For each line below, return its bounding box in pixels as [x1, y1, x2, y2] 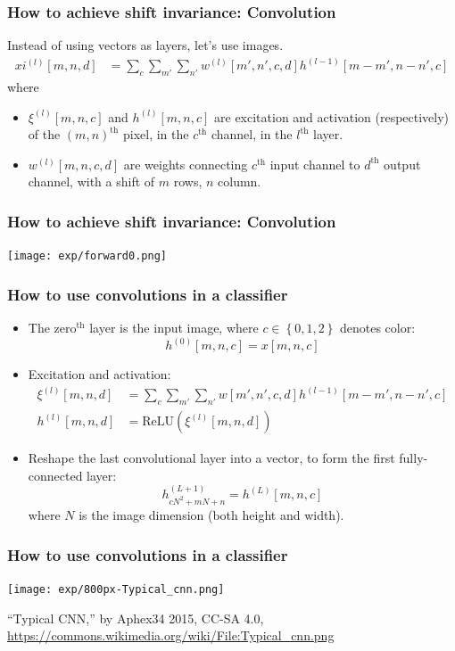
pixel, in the [122, 125, 189, 144]
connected [28, 466, 83, 484]
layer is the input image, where [89, 318, 259, 337]
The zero [28, 318, 77, 337]
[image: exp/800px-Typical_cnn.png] [7, 582, 225, 596]
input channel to [269, 154, 360, 173]
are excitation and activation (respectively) [214, 107, 450, 126]
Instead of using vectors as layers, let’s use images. [7, 36, 284, 54]
